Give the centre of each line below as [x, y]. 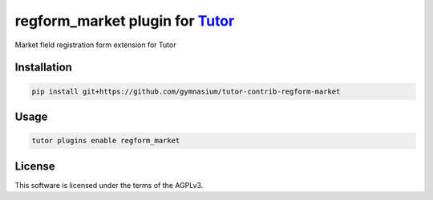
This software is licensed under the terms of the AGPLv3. [109, 185]
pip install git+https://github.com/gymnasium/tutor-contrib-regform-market [186, 91]
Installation [43, 68]
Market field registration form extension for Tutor [95, 45]
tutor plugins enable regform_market [106, 141]
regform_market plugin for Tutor [125, 21]
